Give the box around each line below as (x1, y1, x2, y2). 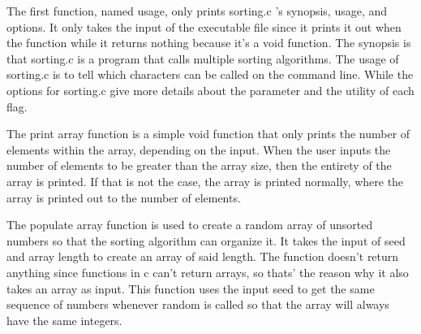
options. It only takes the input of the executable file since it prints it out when (6, 18, 402, 35)
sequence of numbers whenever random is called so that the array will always (6, 296, 389, 313)
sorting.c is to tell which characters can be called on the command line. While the (6, 66, 414, 83)
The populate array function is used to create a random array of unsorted (6, 216, 373, 233)
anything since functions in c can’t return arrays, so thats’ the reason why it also (6, 263, 409, 280)
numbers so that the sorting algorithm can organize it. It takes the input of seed (6, 232, 406, 249)
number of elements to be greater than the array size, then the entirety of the (6, 157, 392, 174)
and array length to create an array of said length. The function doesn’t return (6, 248, 399, 265)
